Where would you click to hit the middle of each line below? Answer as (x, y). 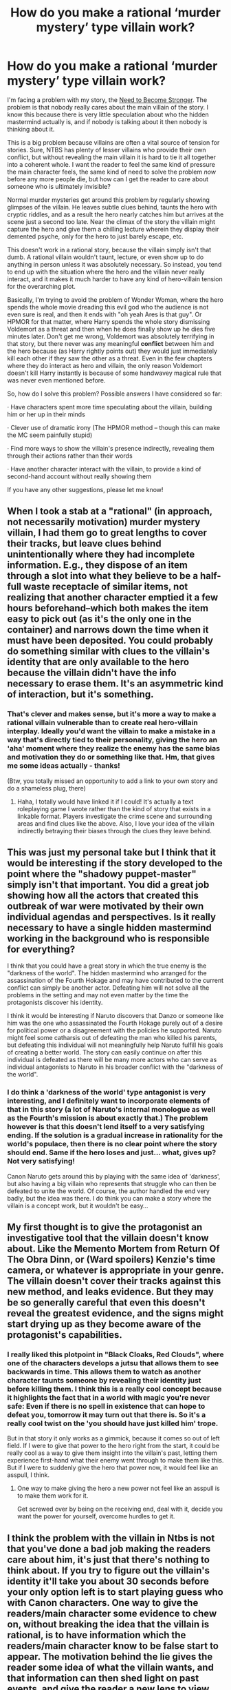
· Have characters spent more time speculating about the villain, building (110, 407)
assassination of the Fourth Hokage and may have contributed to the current (115, 981)
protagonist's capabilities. (65, 1335)
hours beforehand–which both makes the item (108, 608)
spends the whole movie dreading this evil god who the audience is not (108, 307)
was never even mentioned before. (56, 380)
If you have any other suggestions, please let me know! (85, 489)
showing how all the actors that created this (103, 896)
